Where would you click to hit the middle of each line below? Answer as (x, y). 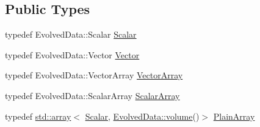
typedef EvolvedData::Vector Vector (72, 54)
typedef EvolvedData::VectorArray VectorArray (94, 75)
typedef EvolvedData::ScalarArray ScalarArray (92, 95)
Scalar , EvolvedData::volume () (142, 116)
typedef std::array (38, 116)
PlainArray (234, 116)
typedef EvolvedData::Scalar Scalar (71, 34)
